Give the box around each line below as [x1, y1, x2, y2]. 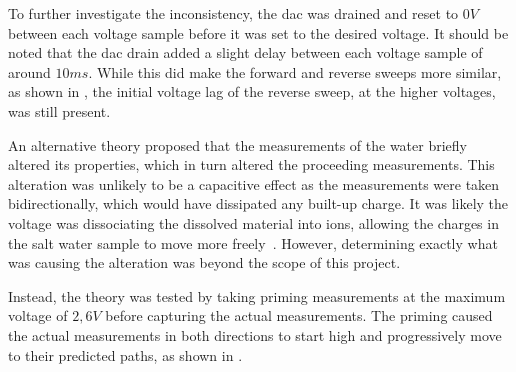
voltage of [8, 305, 68, 326]
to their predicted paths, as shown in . [8, 344, 243, 365]
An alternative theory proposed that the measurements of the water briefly [8, 134, 467, 155]
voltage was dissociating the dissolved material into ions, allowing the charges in [8, 212, 499, 233]
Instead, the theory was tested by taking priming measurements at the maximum [8, 285, 506, 306]
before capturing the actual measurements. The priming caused [105, 305, 493, 326]
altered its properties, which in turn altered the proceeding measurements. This [8, 154, 495, 175]
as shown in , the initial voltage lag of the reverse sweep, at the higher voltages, [8, 81, 496, 102]
